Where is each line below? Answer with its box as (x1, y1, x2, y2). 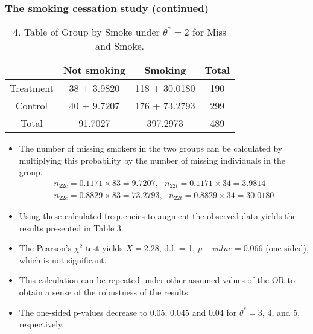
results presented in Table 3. (19, 221, 124, 234)
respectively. (19, 318, 65, 330)
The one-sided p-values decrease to (19, 306, 147, 318)
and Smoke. (95, 39, 144, 53)
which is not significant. (19, 253, 107, 266)
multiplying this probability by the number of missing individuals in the (19, 153, 285, 166)
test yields (85, 242, 123, 254)
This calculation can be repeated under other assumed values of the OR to (19, 274, 295, 286)
